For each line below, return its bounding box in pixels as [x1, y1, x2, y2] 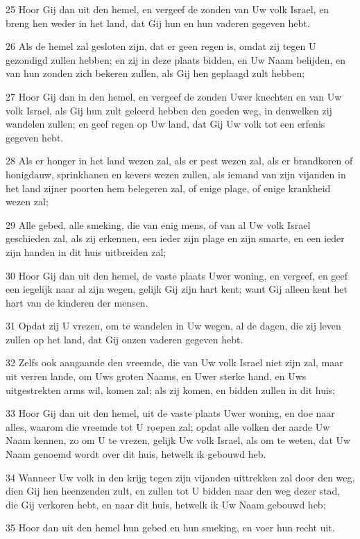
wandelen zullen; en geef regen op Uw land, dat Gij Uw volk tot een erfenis [6, 117, 325, 131]
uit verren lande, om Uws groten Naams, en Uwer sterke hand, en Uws [6, 369, 307, 384]
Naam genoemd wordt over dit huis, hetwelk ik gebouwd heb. [6, 447, 266, 461]
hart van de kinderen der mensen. [6, 295, 148, 309]
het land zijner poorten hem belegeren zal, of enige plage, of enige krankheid [6, 180, 331, 195]
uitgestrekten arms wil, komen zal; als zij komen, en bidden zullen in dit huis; [6, 382, 336, 397]
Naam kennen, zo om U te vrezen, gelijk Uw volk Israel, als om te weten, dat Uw [6, 433, 351, 447]
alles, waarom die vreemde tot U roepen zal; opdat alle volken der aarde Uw [6, 419, 330, 434]
